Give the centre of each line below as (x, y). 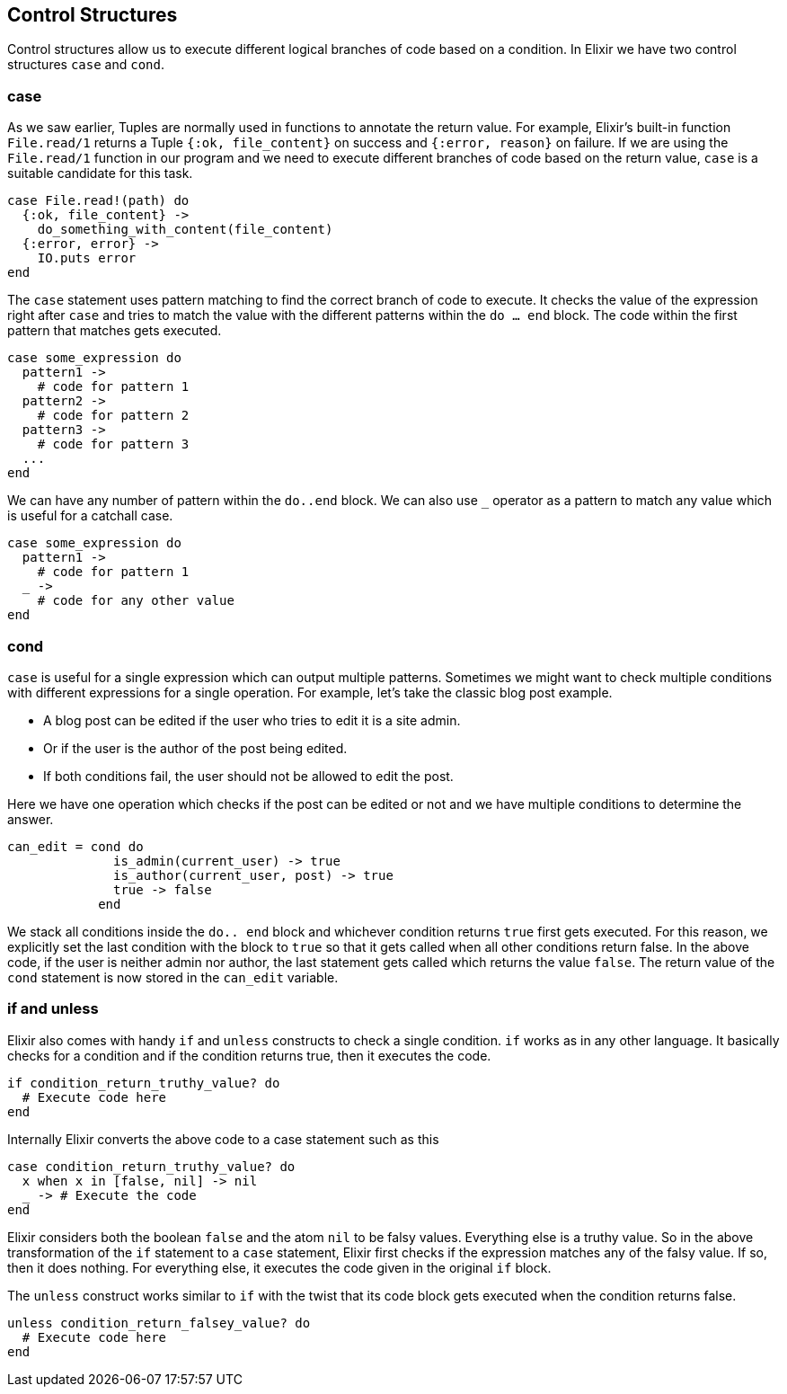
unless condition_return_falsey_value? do (159, 1323)
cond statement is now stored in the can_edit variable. (173, 977)
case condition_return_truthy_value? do (151, 1166)
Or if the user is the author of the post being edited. (195, 748)
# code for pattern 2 (113, 416)
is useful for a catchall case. (90, 516)
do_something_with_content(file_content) (185, 230)
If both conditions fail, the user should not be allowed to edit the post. (248, 776)
